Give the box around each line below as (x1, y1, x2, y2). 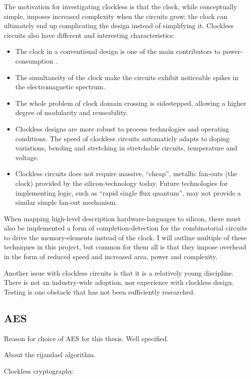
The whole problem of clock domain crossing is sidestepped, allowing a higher (15, 98, 246, 108)
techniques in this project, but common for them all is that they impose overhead (4, 242, 246, 252)
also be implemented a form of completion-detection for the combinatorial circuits (4, 223, 248, 233)
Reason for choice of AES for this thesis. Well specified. (4, 333, 169, 343)
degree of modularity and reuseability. (15, 107, 128, 117)
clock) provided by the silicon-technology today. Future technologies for (15, 178, 228, 188)
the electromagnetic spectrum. (15, 82, 105, 92)
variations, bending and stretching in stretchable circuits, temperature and (15, 143, 237, 153)
